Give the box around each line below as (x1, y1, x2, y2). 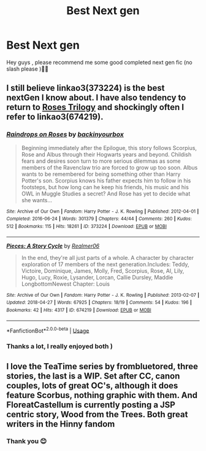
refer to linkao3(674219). (6, 112, 104, 122)
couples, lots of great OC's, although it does (6, 380, 178, 391)
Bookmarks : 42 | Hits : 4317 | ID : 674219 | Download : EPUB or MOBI (6, 307, 151, 313)
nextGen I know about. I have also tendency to (6, 93, 186, 103)
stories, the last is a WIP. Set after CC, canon (6, 371, 180, 381)
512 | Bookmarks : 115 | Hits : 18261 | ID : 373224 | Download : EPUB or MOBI (6, 223, 167, 229)
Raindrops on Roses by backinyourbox (6, 130, 124, 139)
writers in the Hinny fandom (6, 418, 115, 429)
